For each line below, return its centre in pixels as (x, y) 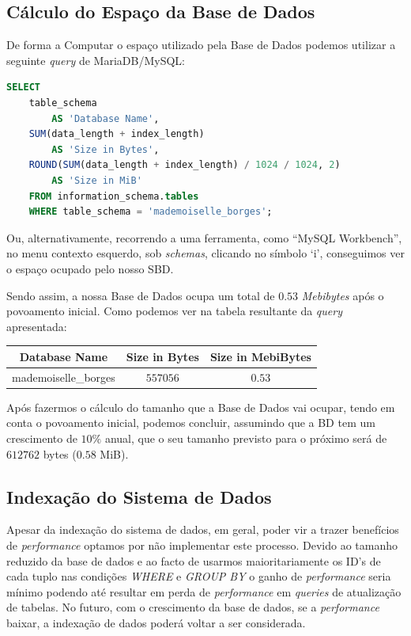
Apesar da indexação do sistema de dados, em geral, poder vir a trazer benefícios (203, 529)
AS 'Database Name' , (106, 118)
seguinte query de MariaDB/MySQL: (96, 60)
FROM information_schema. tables (114, 196)
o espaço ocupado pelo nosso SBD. (90, 268)
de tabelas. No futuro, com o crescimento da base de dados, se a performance (193, 607)
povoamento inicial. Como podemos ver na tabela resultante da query (174, 311)
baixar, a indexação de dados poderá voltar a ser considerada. (156, 622)
